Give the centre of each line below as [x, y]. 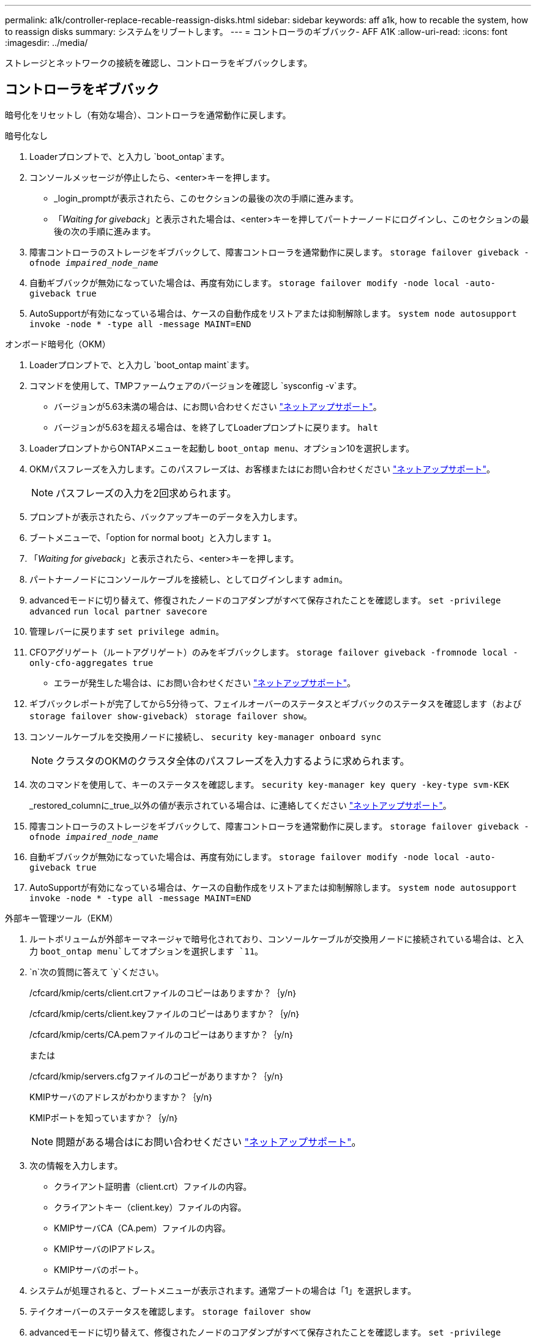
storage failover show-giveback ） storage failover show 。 [171, 716]
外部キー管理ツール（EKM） [61, 918]
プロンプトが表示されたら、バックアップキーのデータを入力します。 [166, 516]
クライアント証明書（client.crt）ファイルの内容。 [153, 1186]
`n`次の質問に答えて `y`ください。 [97, 972]
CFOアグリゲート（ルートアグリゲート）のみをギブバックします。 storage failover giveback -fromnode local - [274, 652]
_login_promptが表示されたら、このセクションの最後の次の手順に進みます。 [206, 198]
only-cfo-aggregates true [91, 663]
